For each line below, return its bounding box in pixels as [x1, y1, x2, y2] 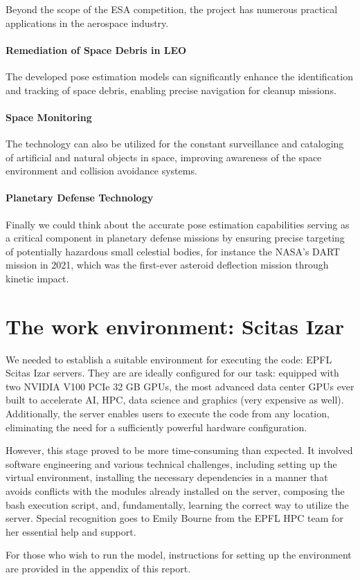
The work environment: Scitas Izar [6, 311, 345, 340]
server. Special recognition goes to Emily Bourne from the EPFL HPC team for [6, 511, 343, 525]
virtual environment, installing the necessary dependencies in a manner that [6, 470, 328, 484]
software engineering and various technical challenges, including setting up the [6, 456, 337, 471]
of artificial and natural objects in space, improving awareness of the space [6, 149, 322, 164]
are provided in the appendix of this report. [6, 561, 191, 575]
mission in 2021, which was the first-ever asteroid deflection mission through [6, 257, 329, 272]
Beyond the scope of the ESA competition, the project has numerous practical [6, 2, 338, 16]
